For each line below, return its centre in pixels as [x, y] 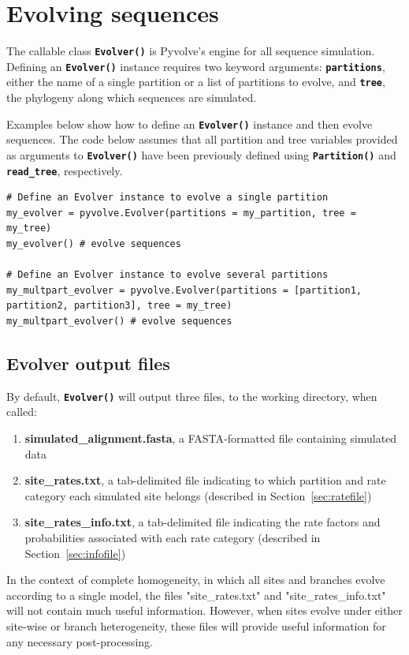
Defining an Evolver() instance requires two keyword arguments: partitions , [196, 66]
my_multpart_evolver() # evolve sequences [119, 321]
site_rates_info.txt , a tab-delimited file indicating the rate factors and [203, 522]
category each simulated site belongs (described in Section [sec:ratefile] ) [198, 495]
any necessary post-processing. [80, 641]
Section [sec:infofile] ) [75, 553]
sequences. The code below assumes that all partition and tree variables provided [202, 139]
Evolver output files [88, 363]
